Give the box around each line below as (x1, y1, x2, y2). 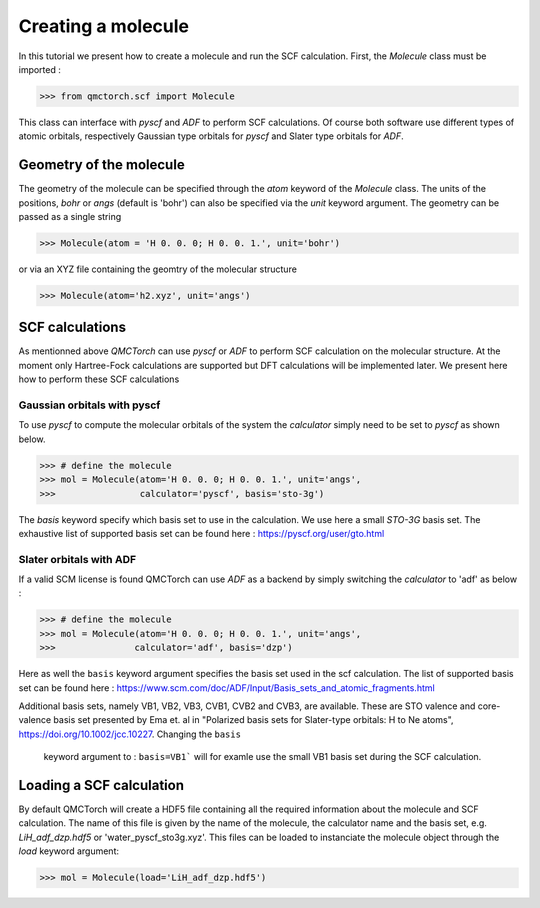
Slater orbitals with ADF (18, 552, 137, 566)
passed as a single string (18, 210, 122, 222)
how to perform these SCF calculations (18, 373, 180, 385)
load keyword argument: (18, 845, 120, 857)
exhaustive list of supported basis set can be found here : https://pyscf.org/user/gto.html (18, 527, 385, 539)
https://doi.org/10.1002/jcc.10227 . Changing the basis (18, 728, 242, 740)
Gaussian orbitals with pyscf (18, 398, 161, 412)
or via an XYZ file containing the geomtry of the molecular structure (18, 263, 297, 275)
